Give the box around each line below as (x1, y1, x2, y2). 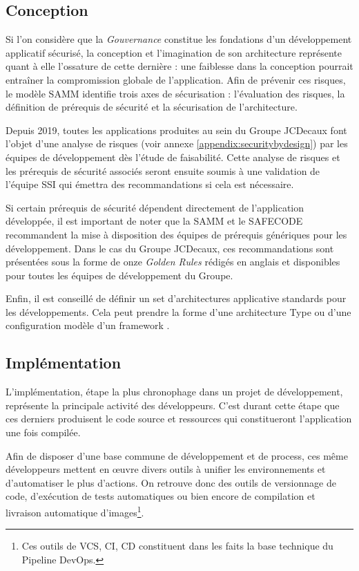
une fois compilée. (6, 425, 81, 440)
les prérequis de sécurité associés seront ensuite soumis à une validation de (6, 163, 320, 178)
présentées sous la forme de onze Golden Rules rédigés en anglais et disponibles (6, 254, 340, 269)
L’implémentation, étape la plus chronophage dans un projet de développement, (6, 384, 343, 399)
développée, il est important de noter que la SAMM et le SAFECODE (6, 214, 303, 228)
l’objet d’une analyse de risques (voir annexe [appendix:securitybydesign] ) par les (6, 136, 348, 151)
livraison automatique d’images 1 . (6, 503, 144, 519)
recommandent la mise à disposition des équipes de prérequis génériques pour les (6, 227, 347, 241)
